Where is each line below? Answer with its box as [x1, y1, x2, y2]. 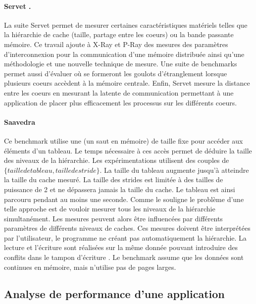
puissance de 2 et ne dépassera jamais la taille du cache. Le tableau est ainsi [4, 184, 235, 194]
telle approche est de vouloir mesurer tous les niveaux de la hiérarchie [4, 203, 215, 214]
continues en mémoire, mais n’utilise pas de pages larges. [4, 261, 176, 272]
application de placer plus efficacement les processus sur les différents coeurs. [4, 97, 237, 107]
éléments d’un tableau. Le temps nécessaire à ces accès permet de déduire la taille [4, 145, 252, 155]
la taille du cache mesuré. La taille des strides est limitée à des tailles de [4, 174, 223, 185]
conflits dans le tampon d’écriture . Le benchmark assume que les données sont [4, 252, 244, 262]
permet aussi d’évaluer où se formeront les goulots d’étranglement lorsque [4, 68, 227, 78]
